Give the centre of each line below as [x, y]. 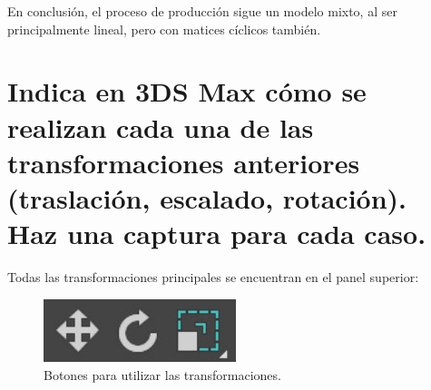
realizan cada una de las [161, 127]
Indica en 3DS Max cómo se [187, 91]
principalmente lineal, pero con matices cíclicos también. [164, 29]
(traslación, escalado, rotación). [207, 197]
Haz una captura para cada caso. [217, 234]
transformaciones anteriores [184, 162]
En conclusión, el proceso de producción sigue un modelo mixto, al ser [202, 11]
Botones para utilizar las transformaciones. [162, 374]
